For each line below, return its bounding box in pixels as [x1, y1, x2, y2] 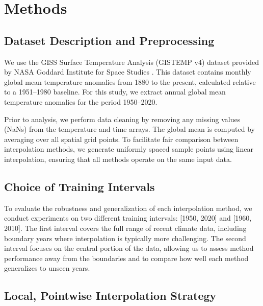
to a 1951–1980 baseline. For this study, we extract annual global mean [4, 86, 226, 97]
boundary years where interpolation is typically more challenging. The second [4, 232, 246, 243]
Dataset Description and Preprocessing [4, 32, 215, 48]
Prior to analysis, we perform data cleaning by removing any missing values [4, 113, 241, 124]
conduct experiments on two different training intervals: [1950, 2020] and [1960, [4, 213, 252, 223]
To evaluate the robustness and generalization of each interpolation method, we [4, 202, 252, 213]
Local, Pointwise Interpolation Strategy [4, 288, 217, 303]
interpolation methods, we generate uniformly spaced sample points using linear [4, 144, 254, 154]
